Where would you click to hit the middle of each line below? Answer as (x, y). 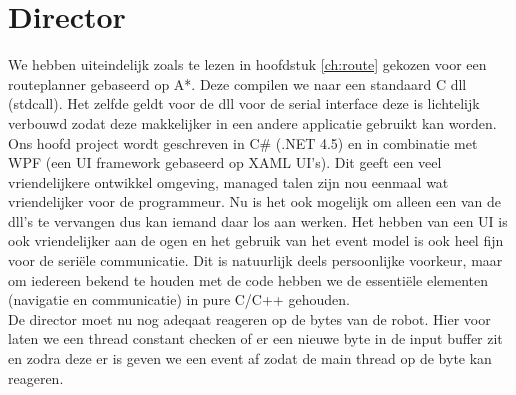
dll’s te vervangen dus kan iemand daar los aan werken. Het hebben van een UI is (258, 220)
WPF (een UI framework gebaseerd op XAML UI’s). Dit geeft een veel (225, 162)
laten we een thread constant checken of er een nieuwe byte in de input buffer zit (255, 338)
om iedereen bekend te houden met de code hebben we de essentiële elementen (248, 279)
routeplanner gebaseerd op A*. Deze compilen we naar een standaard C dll (237, 83)
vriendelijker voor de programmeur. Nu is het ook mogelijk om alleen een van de (255, 201)
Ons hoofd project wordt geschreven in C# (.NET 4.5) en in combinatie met (243, 142)
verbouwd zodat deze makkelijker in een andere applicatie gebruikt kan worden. (252, 122)
